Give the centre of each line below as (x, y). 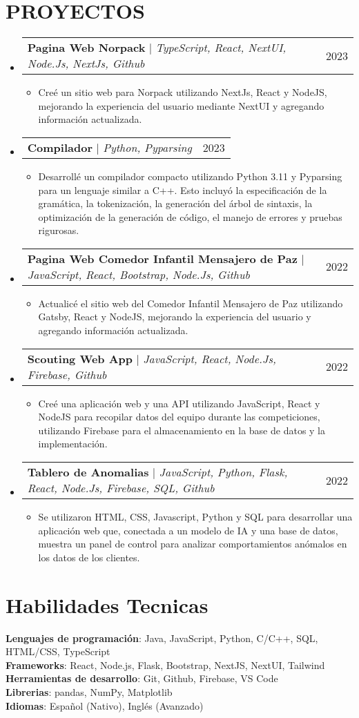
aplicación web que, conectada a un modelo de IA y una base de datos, (188, 530)
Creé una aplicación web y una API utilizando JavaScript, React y (179, 403)
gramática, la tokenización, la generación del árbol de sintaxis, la (175, 203)
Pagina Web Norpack (86, 48)
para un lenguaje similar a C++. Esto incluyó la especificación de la (183, 190)
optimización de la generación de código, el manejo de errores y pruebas (190, 216)
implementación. (73, 444)
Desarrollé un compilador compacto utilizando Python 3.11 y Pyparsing (190, 176)
